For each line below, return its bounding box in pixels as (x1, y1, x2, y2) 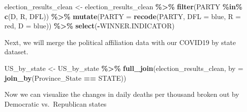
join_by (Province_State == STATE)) (4, 72, 126, 83)
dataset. (4, 46, 29, 57)
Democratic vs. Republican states (4, 98, 107, 109)
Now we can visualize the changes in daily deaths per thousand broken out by (4, 89, 239, 99)
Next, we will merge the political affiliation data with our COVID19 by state (4, 37, 236, 47)
